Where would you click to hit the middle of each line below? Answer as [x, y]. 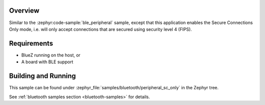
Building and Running [42, 76]
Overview [24, 11]
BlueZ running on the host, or [51, 55]
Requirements [31, 43]
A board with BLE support [47, 62]
